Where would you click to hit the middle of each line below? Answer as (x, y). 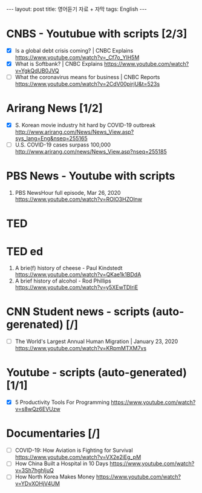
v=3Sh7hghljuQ (34, 471)
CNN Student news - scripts (78, 312)
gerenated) (35, 325)
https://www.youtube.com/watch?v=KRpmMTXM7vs (81, 348)
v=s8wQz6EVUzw (37, 409)
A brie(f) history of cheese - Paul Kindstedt (69, 268)
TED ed (25, 251)
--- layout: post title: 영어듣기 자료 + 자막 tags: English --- (77, 9)
